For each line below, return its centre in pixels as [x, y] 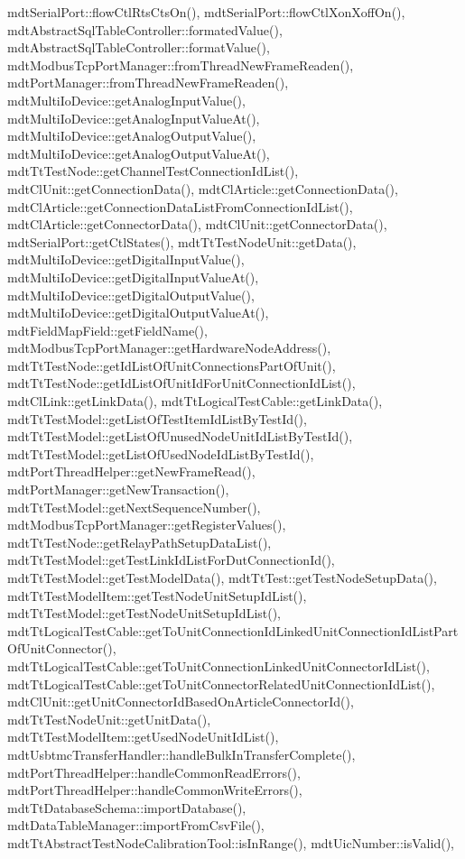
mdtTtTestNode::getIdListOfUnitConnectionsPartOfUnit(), [172, 365]
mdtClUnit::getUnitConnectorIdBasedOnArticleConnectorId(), [181, 702]
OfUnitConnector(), [62, 648]
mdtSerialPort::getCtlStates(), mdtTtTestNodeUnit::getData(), [182, 241]
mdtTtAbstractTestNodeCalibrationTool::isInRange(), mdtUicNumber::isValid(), [231, 842]
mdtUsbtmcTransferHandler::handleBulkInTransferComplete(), [181, 754]
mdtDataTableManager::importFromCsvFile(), [136, 825]
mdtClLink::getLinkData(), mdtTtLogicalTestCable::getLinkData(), [195, 401]
